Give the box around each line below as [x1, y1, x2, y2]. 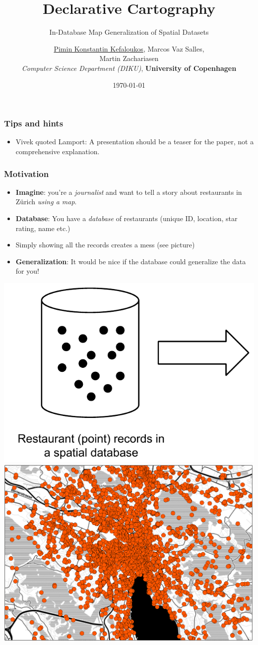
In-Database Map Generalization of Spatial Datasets [49, 27, 209, 37]
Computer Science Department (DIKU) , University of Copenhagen [21, 62, 237, 73]
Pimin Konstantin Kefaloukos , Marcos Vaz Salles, [54, 43, 204, 54]
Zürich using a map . [15, 196, 77, 207]
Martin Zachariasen [99, 53, 159, 63]
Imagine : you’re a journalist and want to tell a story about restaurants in [15, 186, 242, 197]
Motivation [4, 167, 49, 179]
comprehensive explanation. [15, 146, 100, 156]
